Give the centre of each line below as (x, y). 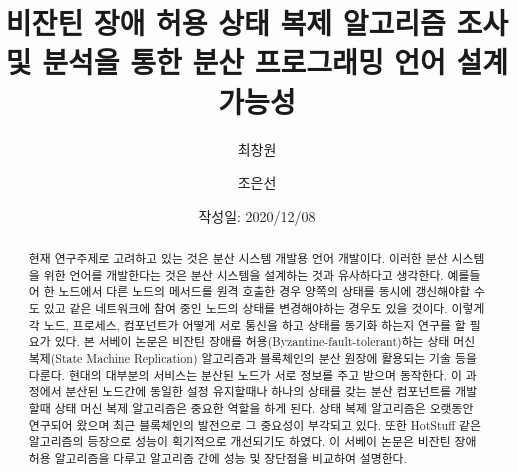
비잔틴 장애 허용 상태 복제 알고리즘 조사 (257, 22)
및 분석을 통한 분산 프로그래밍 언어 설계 (257, 61)
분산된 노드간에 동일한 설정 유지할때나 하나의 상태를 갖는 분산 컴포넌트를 (258, 391)
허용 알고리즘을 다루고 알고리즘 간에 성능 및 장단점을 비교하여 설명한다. (217, 457)
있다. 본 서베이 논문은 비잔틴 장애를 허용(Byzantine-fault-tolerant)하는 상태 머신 (265, 341)
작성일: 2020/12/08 (257, 215)
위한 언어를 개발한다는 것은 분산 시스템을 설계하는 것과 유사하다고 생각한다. (243, 274)
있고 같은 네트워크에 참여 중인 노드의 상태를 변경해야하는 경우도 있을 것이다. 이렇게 (264, 308)
